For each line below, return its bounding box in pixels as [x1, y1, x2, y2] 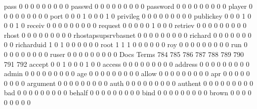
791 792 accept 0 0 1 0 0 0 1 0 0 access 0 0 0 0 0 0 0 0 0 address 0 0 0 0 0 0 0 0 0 [4, 58, 250, 69]
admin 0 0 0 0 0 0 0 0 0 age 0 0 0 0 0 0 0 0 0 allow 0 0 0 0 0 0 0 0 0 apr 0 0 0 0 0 [4, 68, 250, 79]
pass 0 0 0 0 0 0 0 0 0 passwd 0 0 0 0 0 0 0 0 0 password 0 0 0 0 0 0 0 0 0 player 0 [4, 1, 253, 11]
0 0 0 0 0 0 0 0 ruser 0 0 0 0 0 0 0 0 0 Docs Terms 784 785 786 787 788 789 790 [4, 49, 244, 59]
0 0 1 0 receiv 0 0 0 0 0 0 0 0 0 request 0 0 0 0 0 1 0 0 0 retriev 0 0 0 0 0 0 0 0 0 [4, 20, 247, 30]
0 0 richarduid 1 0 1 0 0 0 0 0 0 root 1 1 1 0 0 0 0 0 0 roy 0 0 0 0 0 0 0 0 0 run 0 [4, 39, 248, 50]
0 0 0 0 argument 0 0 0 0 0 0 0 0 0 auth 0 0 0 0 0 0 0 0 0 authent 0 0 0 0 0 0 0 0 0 [4, 78, 253, 88]
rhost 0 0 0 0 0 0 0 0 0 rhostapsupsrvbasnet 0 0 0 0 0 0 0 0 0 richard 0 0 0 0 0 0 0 [4, 29, 252, 40]
